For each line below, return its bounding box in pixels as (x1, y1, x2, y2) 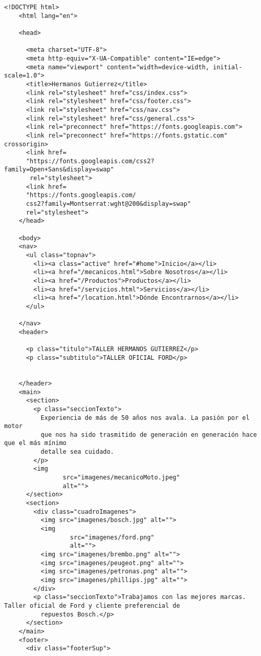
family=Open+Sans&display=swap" (4, 166, 114, 173)
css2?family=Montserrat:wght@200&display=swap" (26, 200, 191, 208)
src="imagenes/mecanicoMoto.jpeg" (62, 474, 180, 481)
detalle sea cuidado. (40, 448, 114, 456)
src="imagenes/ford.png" (70, 533, 155, 541)
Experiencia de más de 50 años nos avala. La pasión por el (40, 414, 250, 421)
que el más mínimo (4, 439, 67, 447)
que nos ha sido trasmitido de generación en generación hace (40, 431, 257, 438)
